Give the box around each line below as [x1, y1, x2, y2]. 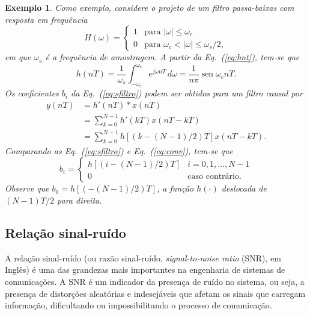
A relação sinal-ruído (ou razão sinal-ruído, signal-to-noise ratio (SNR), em [5, 251, 281, 264]
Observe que [5, 182, 49, 195]
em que [5, 51, 31, 63]
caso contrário [187, 172, 239, 181]
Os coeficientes [5, 87, 59, 99]
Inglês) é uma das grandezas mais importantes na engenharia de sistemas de [5, 263, 285, 276]
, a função [157, 182, 194, 195]
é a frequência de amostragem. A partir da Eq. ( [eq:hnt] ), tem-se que [45, 51, 300, 63]
